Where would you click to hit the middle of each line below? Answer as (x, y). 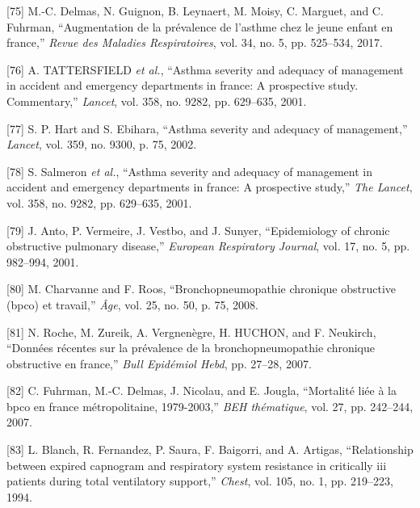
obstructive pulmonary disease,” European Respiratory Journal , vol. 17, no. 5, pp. (208, 246)
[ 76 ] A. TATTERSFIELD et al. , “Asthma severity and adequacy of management (205, 69)
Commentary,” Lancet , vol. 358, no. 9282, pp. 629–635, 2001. (157, 101)
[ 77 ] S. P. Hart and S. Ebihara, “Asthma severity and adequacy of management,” (207, 128)
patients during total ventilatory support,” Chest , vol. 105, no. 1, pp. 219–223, (200, 481)
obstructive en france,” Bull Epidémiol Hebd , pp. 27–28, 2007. (159, 363)
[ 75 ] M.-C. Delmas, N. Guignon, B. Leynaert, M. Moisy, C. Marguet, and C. (195, 10)
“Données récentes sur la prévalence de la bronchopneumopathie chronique (191, 348)
